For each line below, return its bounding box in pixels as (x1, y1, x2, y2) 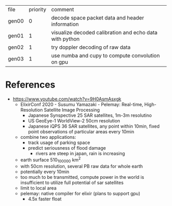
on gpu (51, 58, 68, 66)
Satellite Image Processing (44, 107, 100, 113)
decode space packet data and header (51, 14, 144, 21)
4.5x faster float (28, 196, 62, 202)
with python (51, 35, 80, 43)
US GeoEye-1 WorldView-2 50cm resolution (28, 117, 120, 123)
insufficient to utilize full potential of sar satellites (20, 179, 124, 186)
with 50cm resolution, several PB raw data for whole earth (20, 163, 143, 170)
